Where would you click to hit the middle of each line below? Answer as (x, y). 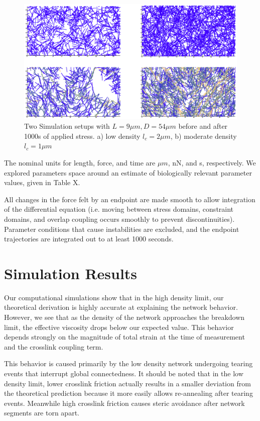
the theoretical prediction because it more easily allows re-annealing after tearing (128, 393)
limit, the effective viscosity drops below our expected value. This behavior (119, 327)
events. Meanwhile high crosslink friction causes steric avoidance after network (124, 403)
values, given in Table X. (42, 182)
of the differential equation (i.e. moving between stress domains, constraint (119, 209)
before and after (203, 126)
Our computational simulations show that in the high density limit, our (114, 297)
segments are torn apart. (42, 413)
